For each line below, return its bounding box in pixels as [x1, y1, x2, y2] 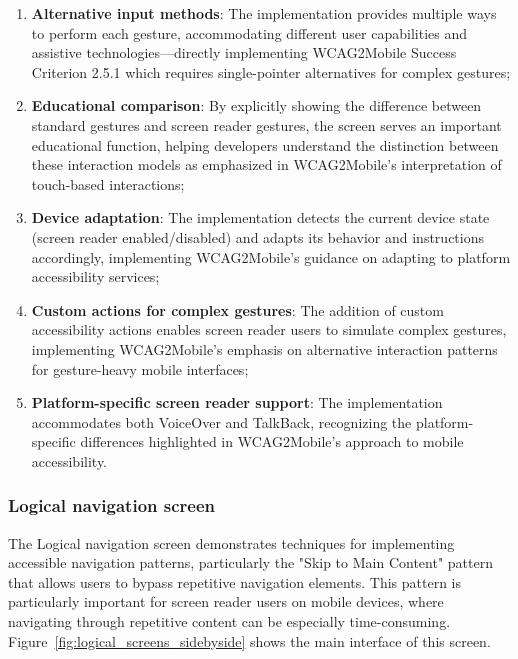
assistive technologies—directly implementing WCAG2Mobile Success [31, 42, 457, 63]
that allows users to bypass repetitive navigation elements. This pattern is [8, 571, 461, 592]
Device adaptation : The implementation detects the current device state [31, 207, 490, 228]
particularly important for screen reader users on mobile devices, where [8, 591, 444, 612]
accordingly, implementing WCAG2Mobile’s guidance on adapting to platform [31, 246, 511, 267]
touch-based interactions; [31, 173, 185, 194]
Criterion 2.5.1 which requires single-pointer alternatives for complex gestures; [31, 61, 511, 82]
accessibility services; [31, 266, 160, 287]
